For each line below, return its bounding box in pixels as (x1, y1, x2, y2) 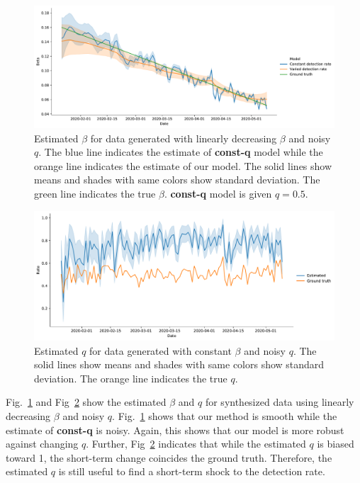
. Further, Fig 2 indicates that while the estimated (86, 436, 306, 451)
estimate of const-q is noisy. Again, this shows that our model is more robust (6, 422, 344, 437)
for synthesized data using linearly (205, 394, 354, 409)
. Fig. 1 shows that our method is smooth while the (112, 409, 337, 424)
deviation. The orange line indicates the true (34, 370, 227, 385)
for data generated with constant (89, 343, 232, 358)
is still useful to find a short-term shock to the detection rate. (58, 464, 325, 479)
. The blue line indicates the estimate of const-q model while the (38, 144, 323, 159)
